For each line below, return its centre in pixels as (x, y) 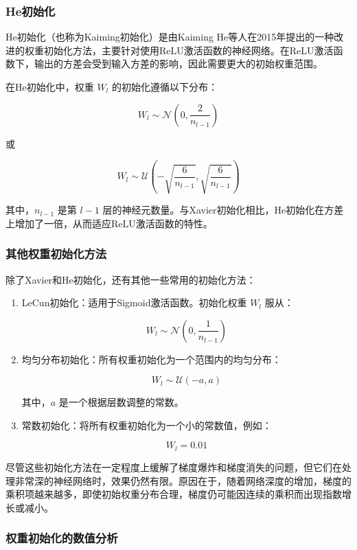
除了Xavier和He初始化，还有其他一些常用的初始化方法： (131, 279)
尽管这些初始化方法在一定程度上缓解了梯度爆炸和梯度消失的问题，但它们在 (174, 467)
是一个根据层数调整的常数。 (121, 402)
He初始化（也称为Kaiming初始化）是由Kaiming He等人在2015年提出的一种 (170, 37)
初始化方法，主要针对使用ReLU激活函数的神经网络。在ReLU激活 (188, 50)
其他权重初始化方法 (56, 254)
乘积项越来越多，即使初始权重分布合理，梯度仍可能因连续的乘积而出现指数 (174, 494)
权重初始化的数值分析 (62, 538)
